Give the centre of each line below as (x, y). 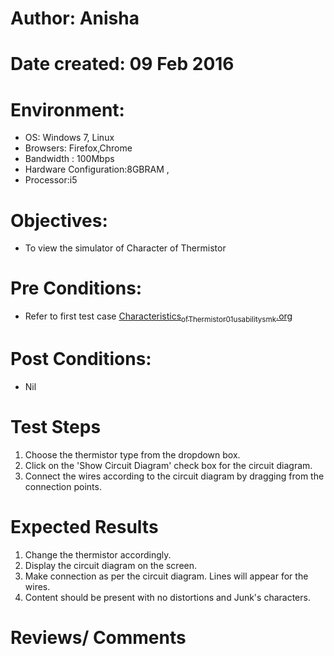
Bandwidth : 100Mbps (69, 159)
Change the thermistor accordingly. (98, 554)
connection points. (63, 486)
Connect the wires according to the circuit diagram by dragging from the (174, 476)
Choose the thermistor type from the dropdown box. (132, 454)
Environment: (67, 109)
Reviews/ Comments (98, 637)
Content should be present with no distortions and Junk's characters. (167, 597)
